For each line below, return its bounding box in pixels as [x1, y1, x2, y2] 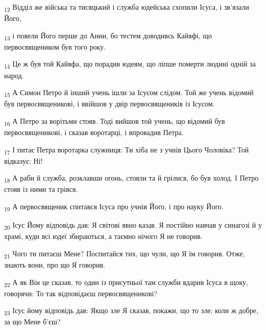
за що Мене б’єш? [4, 316, 61, 327]
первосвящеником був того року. [4, 41, 106, 52]
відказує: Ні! [4, 155, 43, 166]
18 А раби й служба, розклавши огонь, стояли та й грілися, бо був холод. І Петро [4, 172, 259, 185]
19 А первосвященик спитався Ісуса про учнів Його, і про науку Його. [4, 201, 223, 213]
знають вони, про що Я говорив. [4, 259, 106, 270]
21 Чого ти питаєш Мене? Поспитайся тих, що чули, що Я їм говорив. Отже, [4, 248, 245, 260]
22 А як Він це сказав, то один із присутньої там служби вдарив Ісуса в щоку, [4, 276, 248, 289]
